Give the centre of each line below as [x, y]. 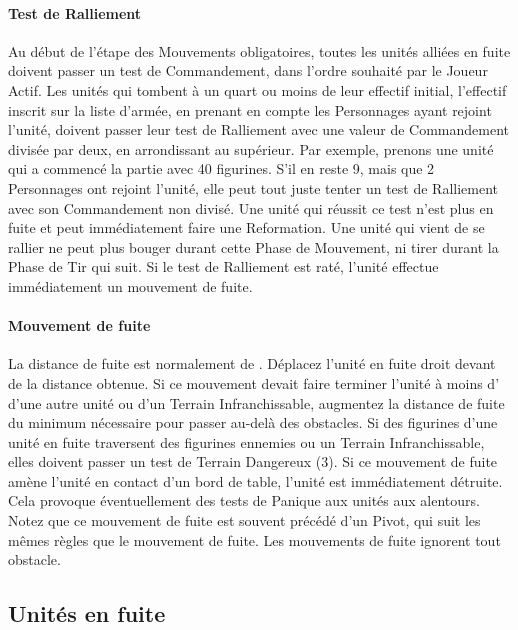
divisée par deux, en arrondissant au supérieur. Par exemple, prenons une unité [251, 148]
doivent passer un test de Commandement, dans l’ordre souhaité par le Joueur [248, 70]
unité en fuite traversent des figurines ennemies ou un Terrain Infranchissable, [246, 441]
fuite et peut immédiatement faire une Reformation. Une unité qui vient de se [246, 227]
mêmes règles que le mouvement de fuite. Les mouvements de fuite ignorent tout [254, 539]
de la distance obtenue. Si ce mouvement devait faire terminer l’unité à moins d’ [254, 382]
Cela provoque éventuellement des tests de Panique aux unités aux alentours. [244, 500]
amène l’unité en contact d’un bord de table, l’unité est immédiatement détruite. [255, 480]
